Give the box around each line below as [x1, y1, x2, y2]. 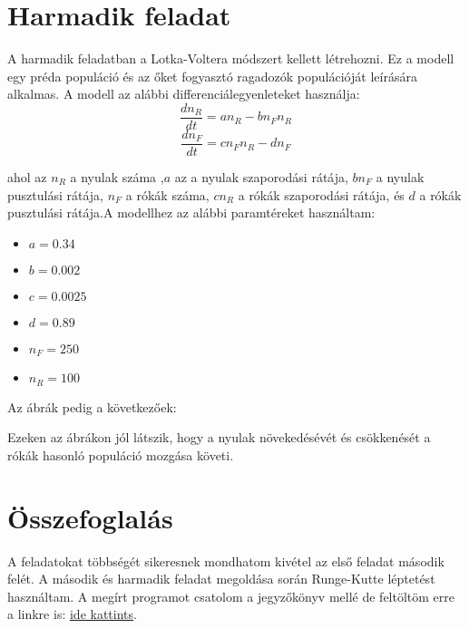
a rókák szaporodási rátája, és [238, 185, 405, 204]
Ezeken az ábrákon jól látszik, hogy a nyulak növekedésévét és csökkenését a [7, 428, 431, 447]
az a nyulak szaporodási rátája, [174, 168, 348, 187]
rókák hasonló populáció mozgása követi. [7, 445, 234, 464]
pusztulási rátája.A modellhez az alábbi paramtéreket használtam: [7, 203, 376, 222]
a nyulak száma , [70, 168, 164, 187]
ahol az [7, 168, 47, 187]
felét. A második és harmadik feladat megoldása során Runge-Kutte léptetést [7, 569, 435, 588]
